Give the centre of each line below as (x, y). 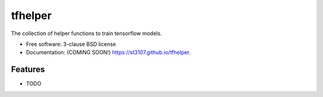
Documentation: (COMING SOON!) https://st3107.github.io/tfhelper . (108, 52)
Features (28, 69)
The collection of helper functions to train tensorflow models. (86, 33)
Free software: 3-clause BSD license (71, 44)
